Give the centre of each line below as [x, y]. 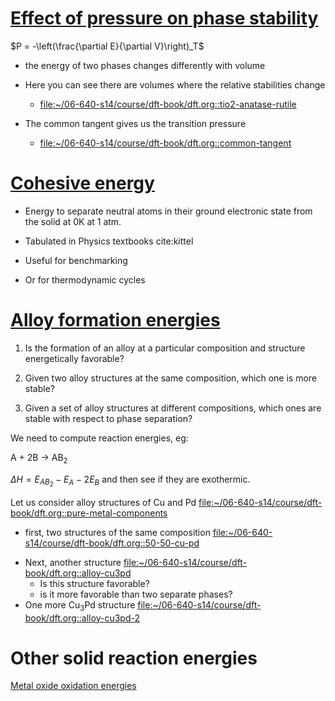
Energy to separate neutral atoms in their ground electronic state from [168, 211]
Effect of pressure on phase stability [164, 18]
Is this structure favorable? [94, 583]
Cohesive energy [82, 183]
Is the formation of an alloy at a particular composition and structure [165, 348]
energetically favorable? [74, 358]
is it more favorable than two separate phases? [136, 594]
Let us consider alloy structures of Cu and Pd [103, 502]
